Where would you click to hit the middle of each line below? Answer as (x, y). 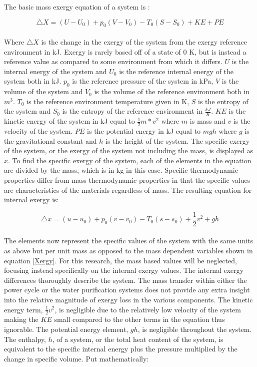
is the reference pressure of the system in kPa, (143, 81)
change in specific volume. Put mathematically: (76, 358)
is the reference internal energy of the (176, 71)
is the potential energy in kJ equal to (144, 131)
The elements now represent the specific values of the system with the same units (128, 241)
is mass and (207, 121)
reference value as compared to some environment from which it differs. (113, 61)
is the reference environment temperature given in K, (108, 101)
